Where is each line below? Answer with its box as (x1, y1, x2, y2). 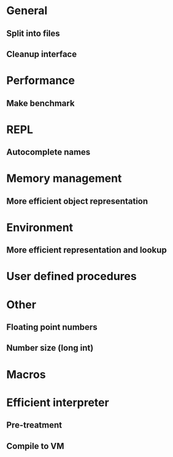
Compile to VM (6, 440, 64, 451)
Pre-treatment (6, 420, 63, 431)
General (6, 4, 48, 18)
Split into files (6, 28, 60, 39)
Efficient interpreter (6, 396, 109, 409)
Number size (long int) (6, 343, 94, 353)
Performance (6, 74, 75, 88)
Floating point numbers (6, 322, 98, 332)
